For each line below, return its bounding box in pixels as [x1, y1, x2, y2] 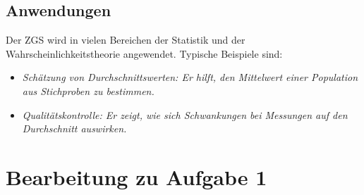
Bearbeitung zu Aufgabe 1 [6, 162, 267, 191]
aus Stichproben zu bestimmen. [22, 83, 154, 98]
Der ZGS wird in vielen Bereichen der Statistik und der [6, 32, 245, 47]
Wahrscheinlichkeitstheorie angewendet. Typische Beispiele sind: [6, 46, 283, 61]
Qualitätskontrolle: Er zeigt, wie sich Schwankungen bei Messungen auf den [22, 107, 348, 122]
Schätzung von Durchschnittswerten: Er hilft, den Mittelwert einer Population [22, 70, 358, 84]
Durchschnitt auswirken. [22, 121, 127, 136]
